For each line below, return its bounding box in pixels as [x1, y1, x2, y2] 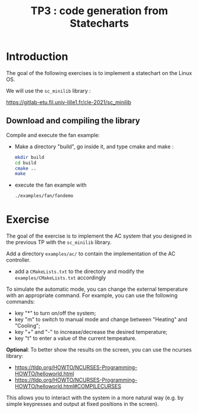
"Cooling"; [14, 322, 40, 329]
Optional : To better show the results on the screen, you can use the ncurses [6, 346, 192, 353]
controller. [6, 256, 31, 264]
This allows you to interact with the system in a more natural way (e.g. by [6, 394, 184, 401]
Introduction [6, 50, 69, 63]
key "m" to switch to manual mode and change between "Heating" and [14, 316, 187, 323]
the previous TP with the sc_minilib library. [6, 239, 112, 246]
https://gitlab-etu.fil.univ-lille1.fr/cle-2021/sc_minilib [6, 99, 132, 106]
